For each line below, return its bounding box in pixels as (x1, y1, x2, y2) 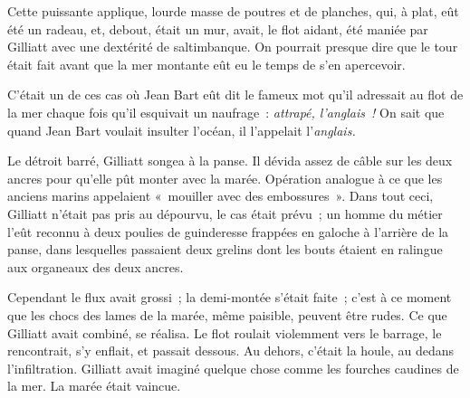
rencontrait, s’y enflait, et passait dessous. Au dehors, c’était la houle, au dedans (7, 341, 455, 360)
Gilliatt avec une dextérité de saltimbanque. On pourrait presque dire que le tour (7, 37, 458, 56)
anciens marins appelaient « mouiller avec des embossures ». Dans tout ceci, (7, 186, 434, 205)
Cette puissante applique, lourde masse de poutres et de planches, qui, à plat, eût (7, 2, 459, 20)
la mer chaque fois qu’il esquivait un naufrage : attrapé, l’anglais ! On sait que (7, 102, 445, 121)
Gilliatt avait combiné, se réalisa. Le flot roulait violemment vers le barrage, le (7, 323, 442, 342)
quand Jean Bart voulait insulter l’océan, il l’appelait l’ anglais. (7, 120, 356, 139)
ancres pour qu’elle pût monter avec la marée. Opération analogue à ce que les (7, 168, 443, 187)
